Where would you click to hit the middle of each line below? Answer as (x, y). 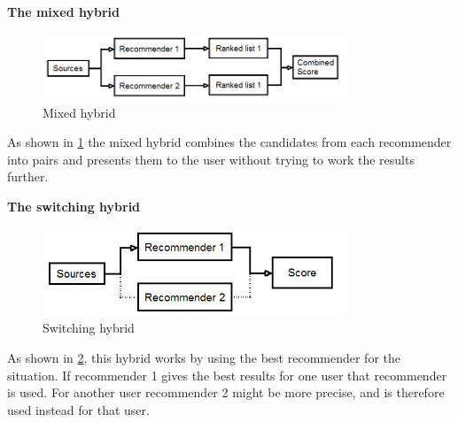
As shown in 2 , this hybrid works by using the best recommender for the (204, 357)
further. (28, 176)
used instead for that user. (78, 409)
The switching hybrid (74, 206)
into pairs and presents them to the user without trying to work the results (211, 159)
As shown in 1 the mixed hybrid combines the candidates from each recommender (229, 142)
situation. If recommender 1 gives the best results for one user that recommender (227, 375)
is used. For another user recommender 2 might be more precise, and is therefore (226, 392)
